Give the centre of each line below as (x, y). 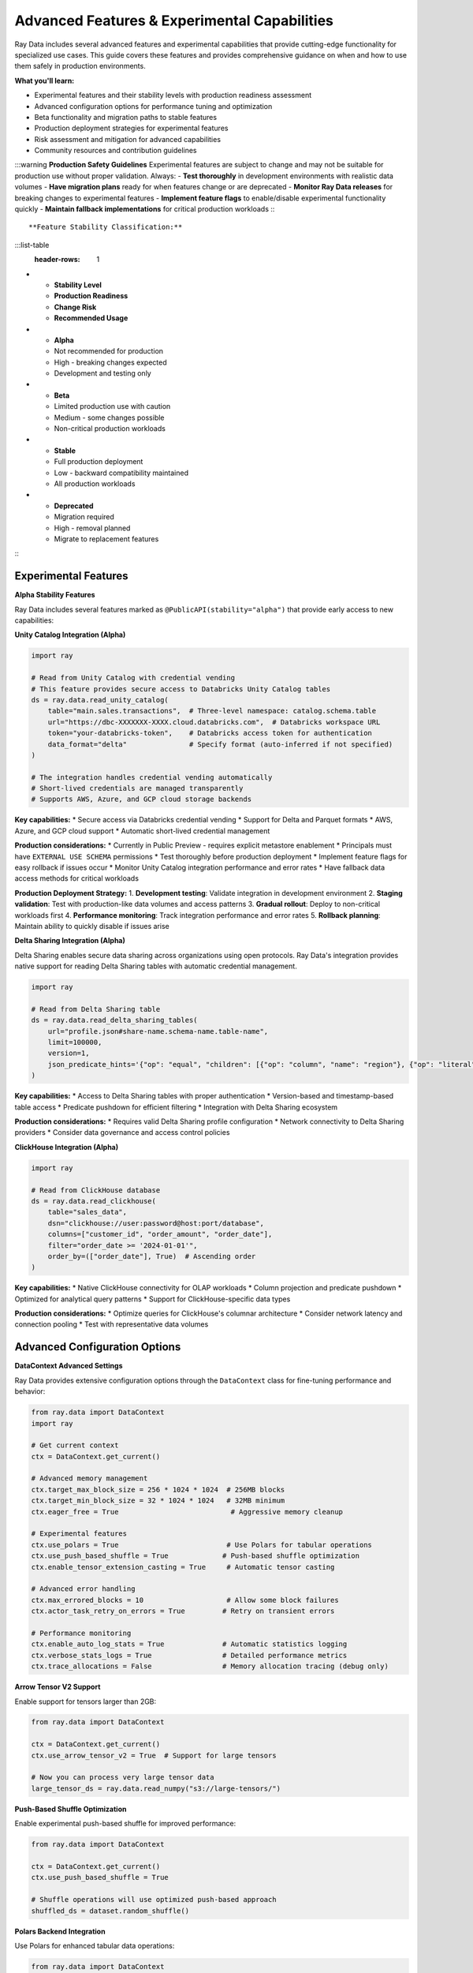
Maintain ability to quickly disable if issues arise (92, 926)
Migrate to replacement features (106, 539)
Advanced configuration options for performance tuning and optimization (153, 106)
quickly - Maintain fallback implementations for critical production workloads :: (145, 209)
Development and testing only (102, 373)
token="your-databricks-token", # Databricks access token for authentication (210, 733)
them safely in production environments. (80, 66)
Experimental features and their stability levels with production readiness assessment (173, 95)
